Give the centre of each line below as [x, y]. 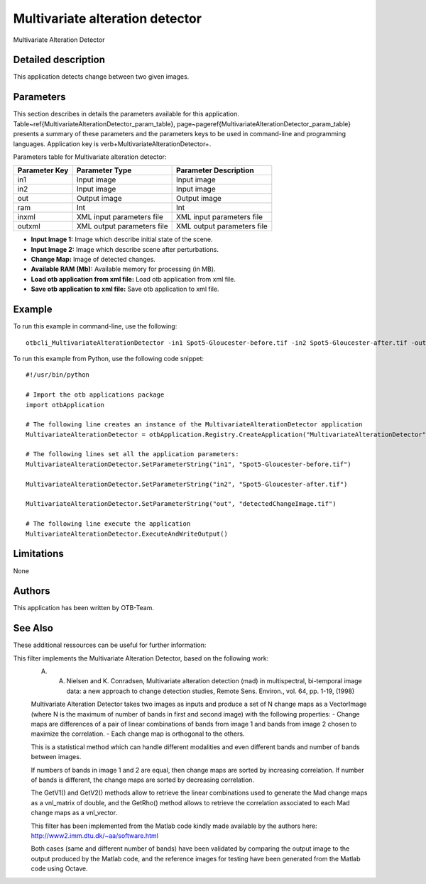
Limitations [38, 554]
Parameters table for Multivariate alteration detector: [90, 157]
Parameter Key [43, 170]
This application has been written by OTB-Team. [84, 608]
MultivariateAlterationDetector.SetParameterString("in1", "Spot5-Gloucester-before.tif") [189, 464]
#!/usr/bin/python [58, 375]
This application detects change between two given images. [101, 77]
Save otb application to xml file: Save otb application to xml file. [125, 289]
